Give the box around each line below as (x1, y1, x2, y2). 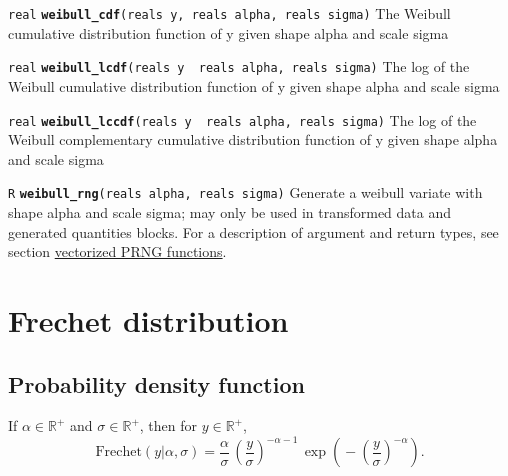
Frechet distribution (8, 299, 289, 340)
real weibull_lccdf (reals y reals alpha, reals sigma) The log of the (8, 109, 477, 130)
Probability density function (8, 368, 305, 399)
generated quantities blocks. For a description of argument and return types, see (8, 221, 499, 242)
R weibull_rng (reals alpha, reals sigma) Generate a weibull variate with (8, 182, 483, 203)
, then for (139, 415, 197, 436)
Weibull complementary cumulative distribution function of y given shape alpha (8, 129, 498, 150)
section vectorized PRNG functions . (8, 241, 227, 262)
